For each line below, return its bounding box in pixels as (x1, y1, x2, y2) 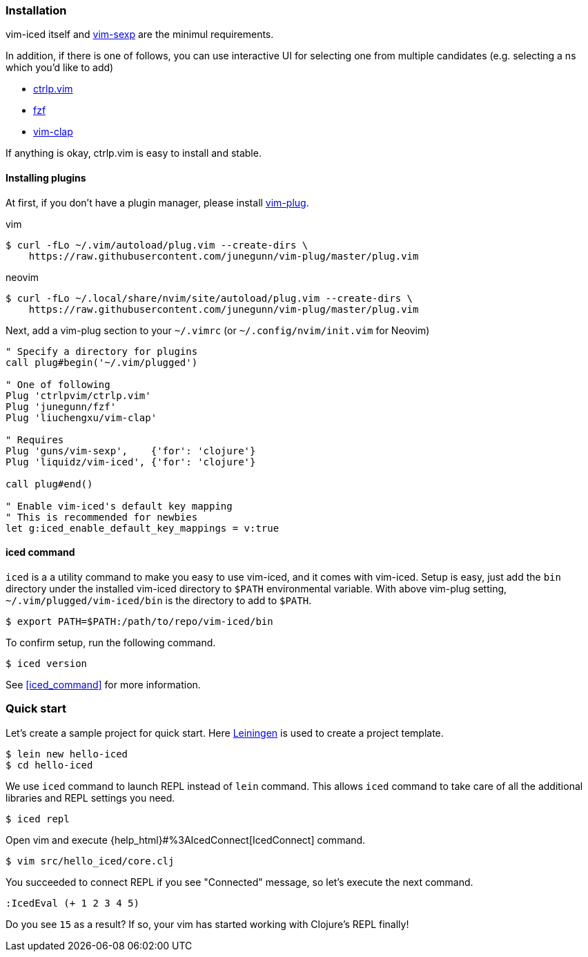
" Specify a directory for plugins (6, 345, 198, 357)
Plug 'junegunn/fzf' (6, 400, 117, 412)
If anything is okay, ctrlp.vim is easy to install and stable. (6, 147, 262, 159)
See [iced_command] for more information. (6, 678, 201, 690)
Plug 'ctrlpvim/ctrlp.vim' (6, 389, 151, 401)
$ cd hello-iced (6, 759, 93, 771)
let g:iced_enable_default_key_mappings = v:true (6, 522, 280, 534)
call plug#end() (6, 478, 93, 490)
